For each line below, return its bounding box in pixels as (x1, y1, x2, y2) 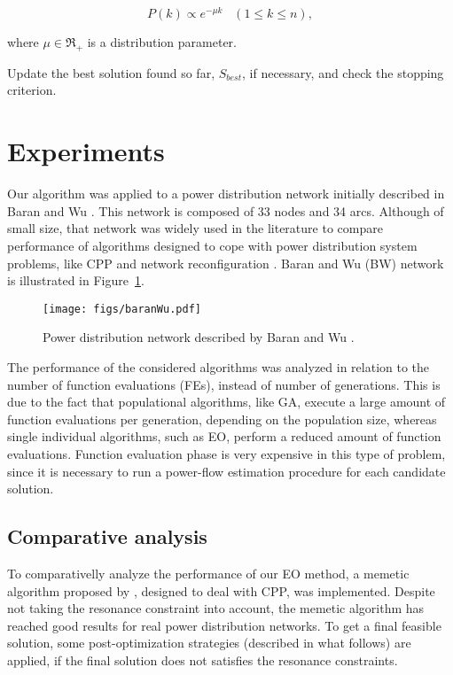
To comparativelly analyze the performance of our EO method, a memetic (7, 563, 410, 582)
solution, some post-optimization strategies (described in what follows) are (7, 633, 411, 652)
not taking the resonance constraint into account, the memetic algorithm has (7, 599, 425, 617)
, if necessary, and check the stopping (242, 63, 444, 81)
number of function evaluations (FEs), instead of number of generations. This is (7, 375, 441, 393)
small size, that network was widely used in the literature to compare (7, 219, 383, 237)
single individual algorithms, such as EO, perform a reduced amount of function (7, 427, 441, 446)
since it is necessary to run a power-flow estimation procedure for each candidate (7, 462, 446, 480)
